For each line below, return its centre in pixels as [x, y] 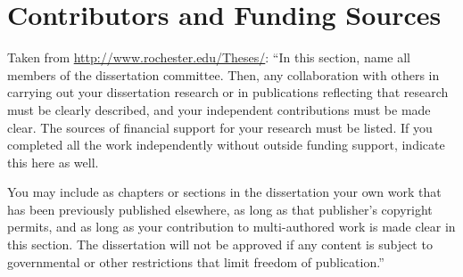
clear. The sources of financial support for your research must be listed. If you [220, 127]
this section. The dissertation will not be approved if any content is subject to [220, 244]
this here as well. [53, 162]
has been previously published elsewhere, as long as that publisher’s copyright [220, 209]
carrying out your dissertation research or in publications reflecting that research [228, 92]
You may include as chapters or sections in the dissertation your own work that [224, 192]
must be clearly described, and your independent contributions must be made [219, 109]
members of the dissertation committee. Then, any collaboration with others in [223, 74]
